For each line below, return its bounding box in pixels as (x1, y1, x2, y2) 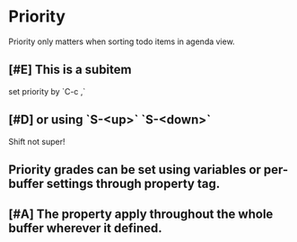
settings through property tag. (46, 175, 221, 191)
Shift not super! (8, 136, 66, 147)
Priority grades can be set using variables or (8, 162, 262, 177)
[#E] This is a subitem (8, 62, 132, 77)
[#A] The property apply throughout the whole (8, 207, 274, 222)
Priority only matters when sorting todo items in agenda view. (8, 36, 235, 47)
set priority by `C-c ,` (8, 85, 86, 96)
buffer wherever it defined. (8, 220, 162, 236)
